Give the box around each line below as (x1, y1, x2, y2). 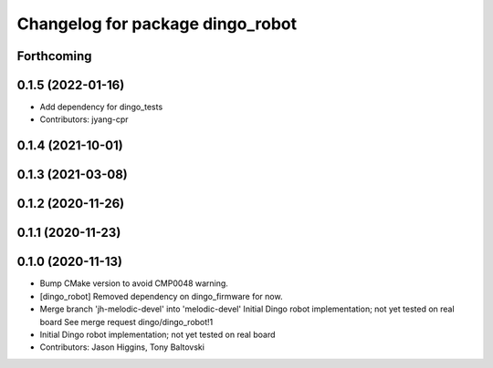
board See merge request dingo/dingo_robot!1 (39, 316, 214, 327)
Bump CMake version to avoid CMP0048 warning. (39, 278, 228, 289)
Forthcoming (16, 48, 92, 64)
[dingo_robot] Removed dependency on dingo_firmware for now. (39, 291, 283, 302)
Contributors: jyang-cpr (39, 114, 129, 125)
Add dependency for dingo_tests (39, 101, 163, 113)
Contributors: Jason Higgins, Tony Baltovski (39, 342, 205, 353)
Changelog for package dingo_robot (16, 14, 297, 34)
